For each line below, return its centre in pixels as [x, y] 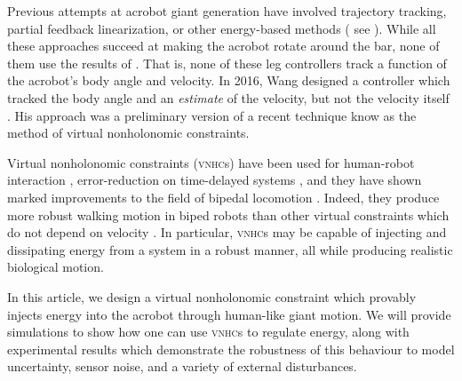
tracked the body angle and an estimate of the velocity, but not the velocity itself [228, 97]
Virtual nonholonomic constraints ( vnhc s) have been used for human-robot [211, 162]
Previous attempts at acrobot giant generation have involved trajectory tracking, [227, 11]
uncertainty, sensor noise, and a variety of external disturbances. [182, 366]
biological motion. [56, 267]
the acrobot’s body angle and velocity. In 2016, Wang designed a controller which [229, 80]
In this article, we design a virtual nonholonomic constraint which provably [212, 296]
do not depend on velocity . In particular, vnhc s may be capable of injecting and [227, 232]
